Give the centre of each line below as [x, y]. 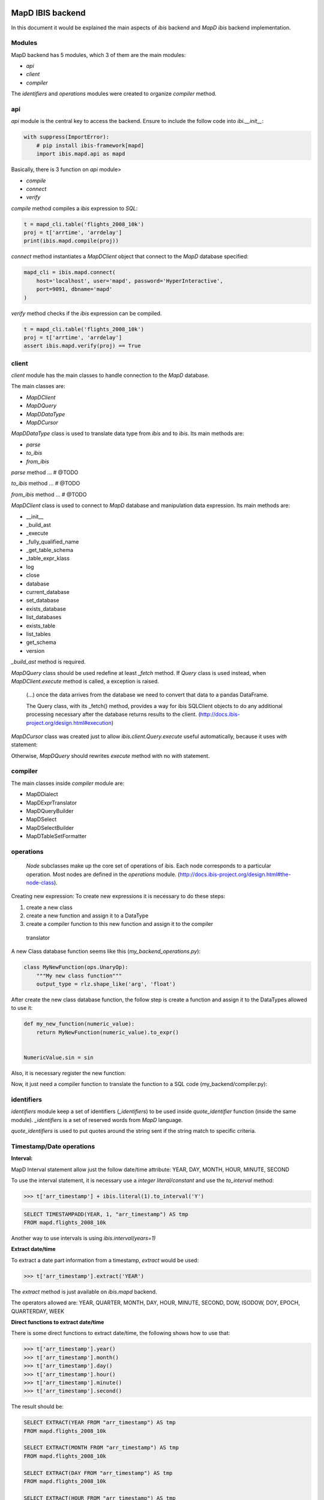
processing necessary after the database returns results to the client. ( [113, 715]
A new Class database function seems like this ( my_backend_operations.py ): [106, 952]
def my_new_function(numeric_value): [79, 1024]
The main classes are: [38, 386]
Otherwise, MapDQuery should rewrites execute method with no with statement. [110, 755]
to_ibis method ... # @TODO [46, 484]
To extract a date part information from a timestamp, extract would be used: [105, 1260]
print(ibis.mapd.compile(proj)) [71, 241]
